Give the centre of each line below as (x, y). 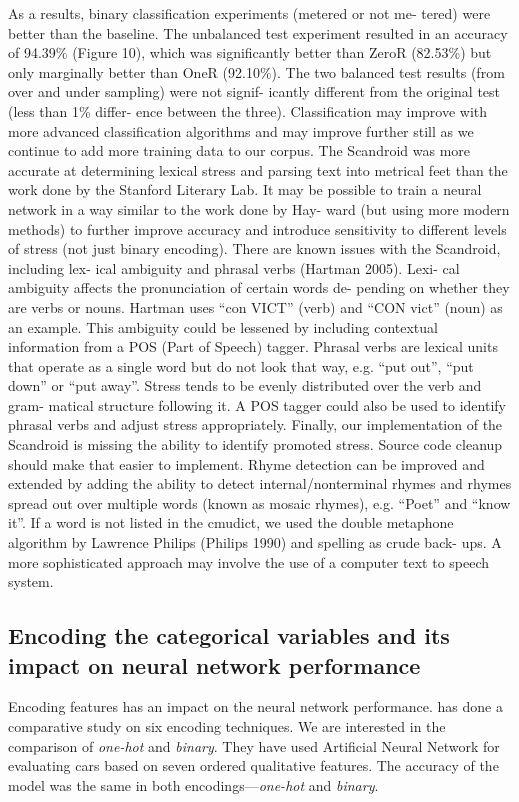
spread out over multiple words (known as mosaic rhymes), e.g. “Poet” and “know (259, 502)
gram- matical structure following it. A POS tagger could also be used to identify (257, 404)
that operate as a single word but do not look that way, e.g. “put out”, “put (241, 365)
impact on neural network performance (214, 664)
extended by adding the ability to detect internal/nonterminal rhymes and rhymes (260, 483)
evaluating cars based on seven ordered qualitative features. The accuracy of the (253, 765)
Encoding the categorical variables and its (229, 635)
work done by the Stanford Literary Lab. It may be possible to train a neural (245, 189)
